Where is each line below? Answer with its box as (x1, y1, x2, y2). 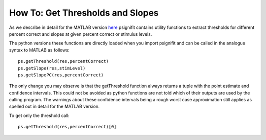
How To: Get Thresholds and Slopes (9, 7, 159, 18)
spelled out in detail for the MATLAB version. (9, 103, 100, 110)
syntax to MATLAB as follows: (9, 47, 70, 53)
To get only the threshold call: (9, 113, 70, 118)
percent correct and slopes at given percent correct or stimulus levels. (9, 31, 152, 37)
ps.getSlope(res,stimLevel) (18, 65, 86, 71)
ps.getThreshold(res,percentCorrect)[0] (18, 124, 117, 130)
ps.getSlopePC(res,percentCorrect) (18, 72, 104, 78)
